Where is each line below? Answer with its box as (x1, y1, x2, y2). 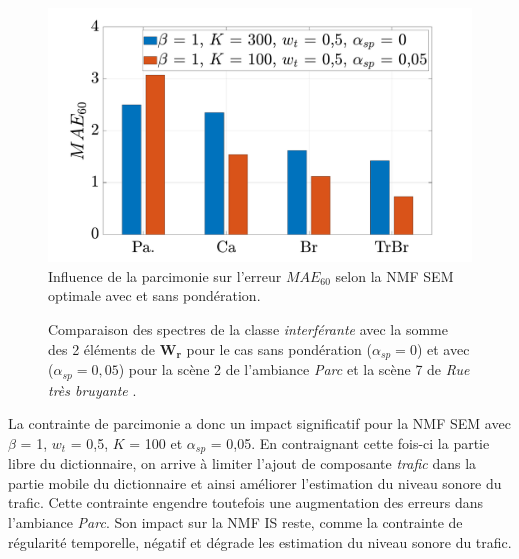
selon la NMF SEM (335, 265, 454, 286)
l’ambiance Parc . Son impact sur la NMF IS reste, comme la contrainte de (8, 511, 463, 532)
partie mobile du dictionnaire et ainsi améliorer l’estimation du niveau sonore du (8, 472, 502, 493)
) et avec (416, 338, 470, 359)
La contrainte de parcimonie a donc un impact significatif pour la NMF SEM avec (8, 413, 511, 434)
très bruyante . (48, 379, 137, 400)
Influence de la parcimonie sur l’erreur (48, 265, 282, 286)
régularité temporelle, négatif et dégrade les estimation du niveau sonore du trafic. (8, 531, 512, 552)
